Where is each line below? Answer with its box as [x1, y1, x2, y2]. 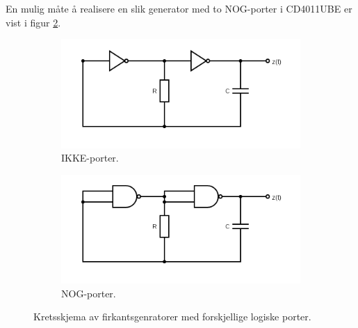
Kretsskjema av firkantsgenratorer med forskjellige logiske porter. [33, 309, 311, 324]
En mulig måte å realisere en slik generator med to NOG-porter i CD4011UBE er [6, 1, 352, 15]
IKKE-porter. [61, 150, 119, 165]
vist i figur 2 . [6, 15, 61, 29]
